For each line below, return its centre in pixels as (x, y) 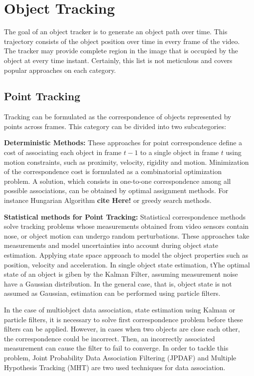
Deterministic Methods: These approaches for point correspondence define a (123, 143)
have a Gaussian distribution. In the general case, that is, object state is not (118, 283)
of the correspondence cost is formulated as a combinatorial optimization (113, 171)
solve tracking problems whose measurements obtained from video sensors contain (126, 226)
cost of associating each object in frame (63, 152)
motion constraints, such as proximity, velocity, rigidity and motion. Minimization (127, 162)
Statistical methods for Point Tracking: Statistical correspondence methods (125, 216)
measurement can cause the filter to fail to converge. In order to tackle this (116, 348)
